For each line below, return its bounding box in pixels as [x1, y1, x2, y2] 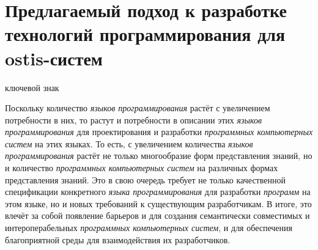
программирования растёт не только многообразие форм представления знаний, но [5, 149, 312, 162]
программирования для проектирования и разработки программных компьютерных [5, 125, 313, 138]
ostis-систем [5, 45, 103, 70]
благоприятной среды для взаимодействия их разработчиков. [5, 233, 231, 246]
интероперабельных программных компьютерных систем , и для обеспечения [5, 221, 292, 234]
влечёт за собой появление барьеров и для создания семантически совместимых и [5, 209, 310, 222]
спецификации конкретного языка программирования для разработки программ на [5, 185, 311, 198]
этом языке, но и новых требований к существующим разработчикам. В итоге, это [5, 197, 312, 210]
